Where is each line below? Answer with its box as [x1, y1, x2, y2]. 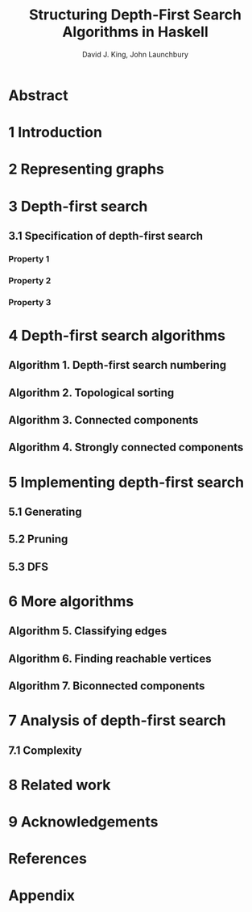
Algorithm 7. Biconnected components [8, 680, 205, 693]
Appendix [8, 886, 75, 905]
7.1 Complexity [8, 743, 82, 757]
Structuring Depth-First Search [28, 6, 242, 24]
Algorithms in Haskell [61, 23, 209, 41]
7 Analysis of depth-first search [8, 712, 227, 730]
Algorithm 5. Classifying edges [8, 624, 167, 638]
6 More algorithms [8, 592, 134, 610]
